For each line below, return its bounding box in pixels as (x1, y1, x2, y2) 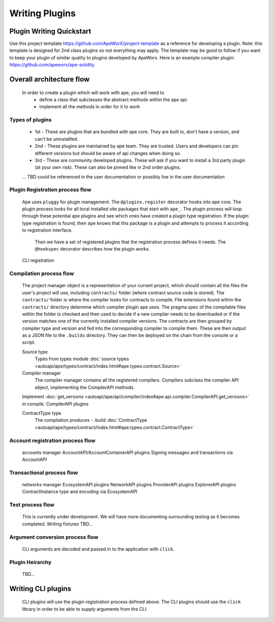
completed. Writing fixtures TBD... (22, 521, 93, 527)
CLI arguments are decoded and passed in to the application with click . (22, 546, 175, 552)
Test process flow (9, 501, 55, 508)
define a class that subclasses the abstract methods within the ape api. (39, 97, 188, 103)
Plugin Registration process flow (9, 186, 91, 193)
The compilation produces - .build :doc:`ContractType (35, 417, 147, 423)
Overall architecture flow (9, 75, 90, 84)
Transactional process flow (9, 469, 78, 476)
